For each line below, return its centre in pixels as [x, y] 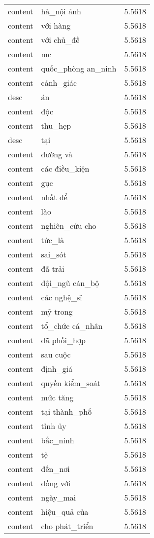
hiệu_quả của [65, 512]
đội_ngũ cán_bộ [70, 283]
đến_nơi [55, 469]
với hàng [56, 25]
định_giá [57, 369]
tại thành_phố [66, 412]
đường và [57, 154]
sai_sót [54, 254]
